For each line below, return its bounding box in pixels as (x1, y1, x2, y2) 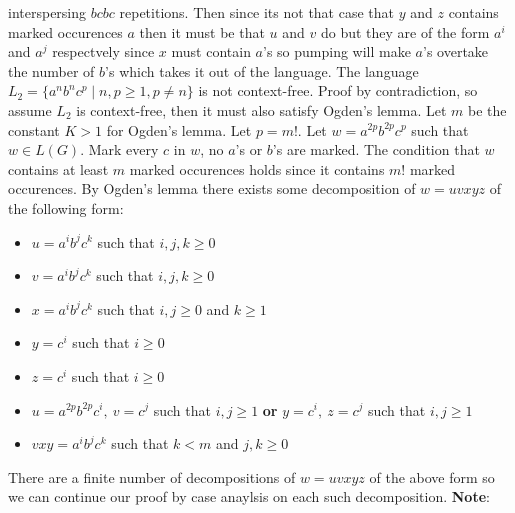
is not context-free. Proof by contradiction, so (198, 80, 478, 101)
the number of (8, 60, 95, 81)
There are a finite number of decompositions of (8, 466, 296, 487)
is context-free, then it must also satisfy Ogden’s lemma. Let (76, 99, 447, 120)
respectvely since (52, 41, 155, 62)
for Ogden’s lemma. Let (106, 119, 252, 140)
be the (467, 99, 507, 120)
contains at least (8, 158, 109, 179)
